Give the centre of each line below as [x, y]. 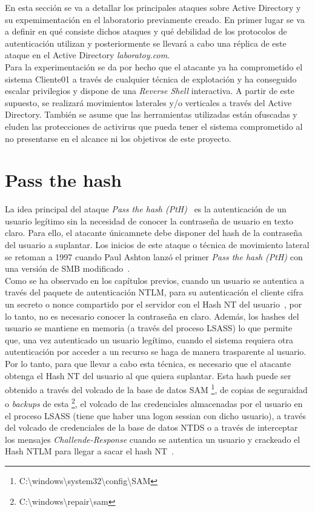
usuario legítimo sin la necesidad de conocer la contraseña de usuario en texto [149, 221]
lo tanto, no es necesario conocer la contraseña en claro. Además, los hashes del [152, 316]
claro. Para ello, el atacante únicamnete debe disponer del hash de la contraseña [154, 233]
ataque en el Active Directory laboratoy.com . [88, 55]
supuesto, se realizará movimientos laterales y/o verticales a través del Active [148, 102]
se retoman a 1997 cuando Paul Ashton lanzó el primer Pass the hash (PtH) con [154, 256]
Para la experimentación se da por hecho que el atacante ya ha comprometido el [154, 66]
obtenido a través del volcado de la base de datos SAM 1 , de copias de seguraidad [156, 389]
